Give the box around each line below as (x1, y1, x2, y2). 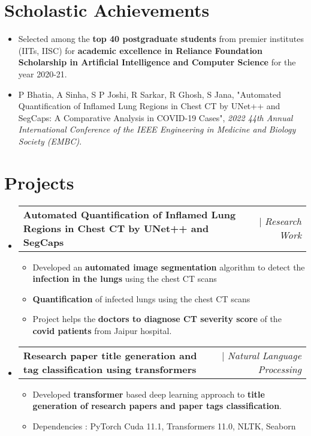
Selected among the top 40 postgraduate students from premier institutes (18, 32, 304, 45)
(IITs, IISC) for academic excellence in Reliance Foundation (18, 44, 262, 56)
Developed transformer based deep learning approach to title (32, 387, 265, 400)
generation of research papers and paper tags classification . (32, 399, 282, 412)
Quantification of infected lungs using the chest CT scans (32, 292, 250, 305)
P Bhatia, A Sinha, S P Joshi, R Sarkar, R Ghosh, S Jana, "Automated (18, 88, 282, 100)
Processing (258, 362, 301, 376)
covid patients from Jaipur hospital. (32, 324, 172, 336)
